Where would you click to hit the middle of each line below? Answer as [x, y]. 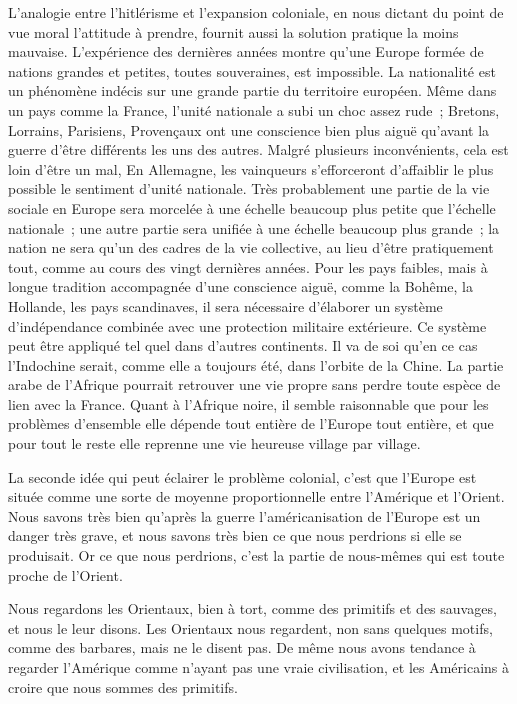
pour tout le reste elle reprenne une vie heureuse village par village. [214, 443]
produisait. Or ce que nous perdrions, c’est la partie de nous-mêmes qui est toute [256, 555]
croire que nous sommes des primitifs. [123, 686]
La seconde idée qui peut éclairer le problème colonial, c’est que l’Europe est [242, 476]
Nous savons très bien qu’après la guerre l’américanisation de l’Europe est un [244, 515]
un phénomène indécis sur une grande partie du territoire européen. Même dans [252, 90]
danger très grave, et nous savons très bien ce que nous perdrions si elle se [235, 535]
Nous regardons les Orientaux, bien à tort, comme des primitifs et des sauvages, [252, 608]
